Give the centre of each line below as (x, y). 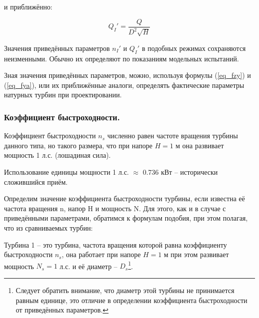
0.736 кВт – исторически (180, 171)
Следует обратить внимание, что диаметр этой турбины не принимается (125, 290)
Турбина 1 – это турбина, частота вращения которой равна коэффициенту (116, 244)
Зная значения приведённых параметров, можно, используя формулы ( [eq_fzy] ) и (128, 75)
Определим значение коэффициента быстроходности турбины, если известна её (125, 198)
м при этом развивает (196, 254)
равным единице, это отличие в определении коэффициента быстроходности (131, 300)
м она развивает (200, 145)
